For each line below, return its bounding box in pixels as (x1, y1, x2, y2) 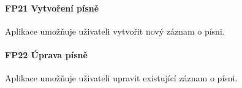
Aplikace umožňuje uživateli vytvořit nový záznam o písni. (5, 24, 225, 37)
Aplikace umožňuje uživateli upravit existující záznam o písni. (5, 72, 238, 84)
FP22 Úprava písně (5, 48, 88, 61)
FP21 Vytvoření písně (5, 1, 99, 14)
